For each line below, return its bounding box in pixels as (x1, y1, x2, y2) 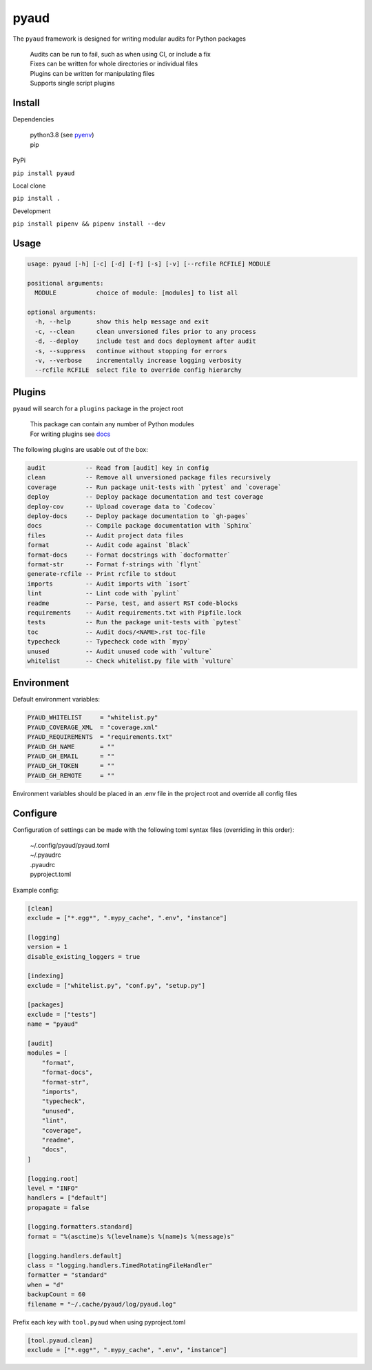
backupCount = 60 (27, 1291, 86, 1298)
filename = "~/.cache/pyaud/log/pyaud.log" (27, 1300, 177, 1308)
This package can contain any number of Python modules (30, 420, 194, 428)
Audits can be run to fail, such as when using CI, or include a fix (30, 50, 211, 58)
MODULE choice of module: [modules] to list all (34, 289, 238, 297)
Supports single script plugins (30, 79, 115, 88)
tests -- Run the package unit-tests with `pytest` (27, 618, 242, 626)
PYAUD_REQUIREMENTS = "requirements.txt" (27, 733, 173, 741)
